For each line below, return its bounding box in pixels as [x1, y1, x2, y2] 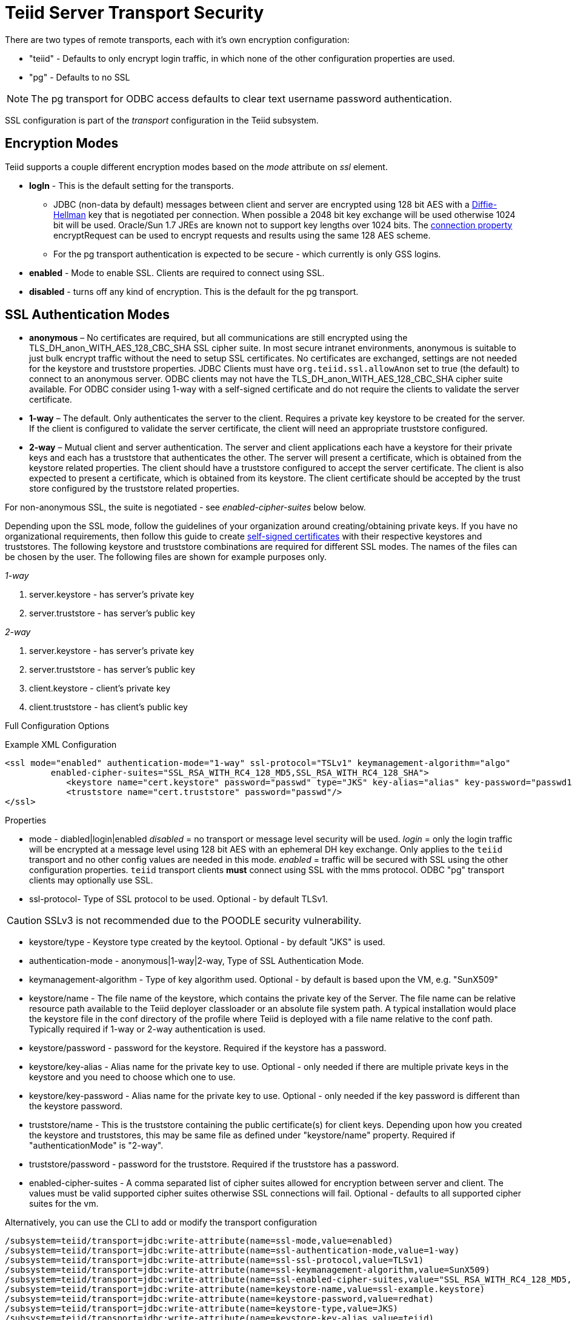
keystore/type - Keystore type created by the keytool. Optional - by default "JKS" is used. [29, 937, 385, 948]
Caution [7, 914, 42, 927]
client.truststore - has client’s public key [29, 702, 188, 713]
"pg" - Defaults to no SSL [29, 71, 130, 82]
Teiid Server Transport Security [5, 2, 264, 23]
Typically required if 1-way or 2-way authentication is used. [29, 1024, 265, 1035]
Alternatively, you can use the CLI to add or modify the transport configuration [5, 1217, 317, 1228]
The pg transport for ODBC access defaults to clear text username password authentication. [31, 92, 452, 105]
